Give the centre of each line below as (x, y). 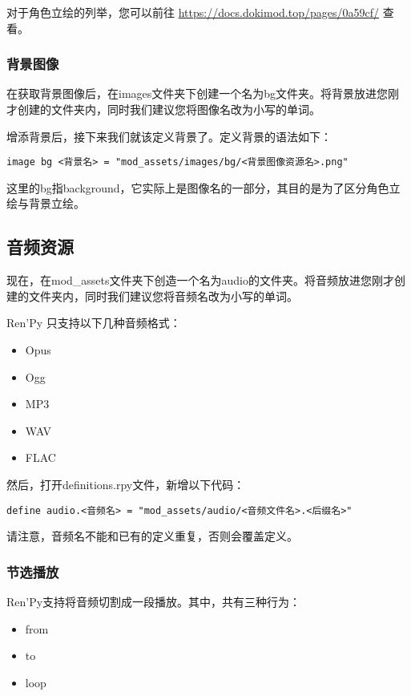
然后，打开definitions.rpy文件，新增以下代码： (126, 484)
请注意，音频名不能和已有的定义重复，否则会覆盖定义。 (152, 536)
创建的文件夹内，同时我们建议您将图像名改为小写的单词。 (169, 109)
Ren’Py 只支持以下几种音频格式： (94, 323)
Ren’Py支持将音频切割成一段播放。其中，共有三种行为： (154, 602)
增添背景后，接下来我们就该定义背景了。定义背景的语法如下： (169, 136)
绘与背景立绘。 (46, 203)
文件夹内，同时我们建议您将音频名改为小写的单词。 (163, 295)
